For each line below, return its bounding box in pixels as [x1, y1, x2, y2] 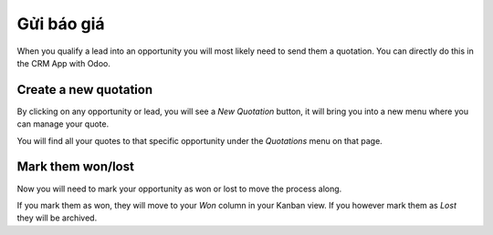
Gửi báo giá [16, 14, 105, 34]
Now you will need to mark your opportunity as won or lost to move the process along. [16, 183, 342, 194]
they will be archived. [16, 212, 98, 223]
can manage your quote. [16, 118, 110, 129]
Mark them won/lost [16, 159, 134, 175]
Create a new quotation [16, 82, 153, 97]
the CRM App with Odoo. [16, 57, 111, 68]
